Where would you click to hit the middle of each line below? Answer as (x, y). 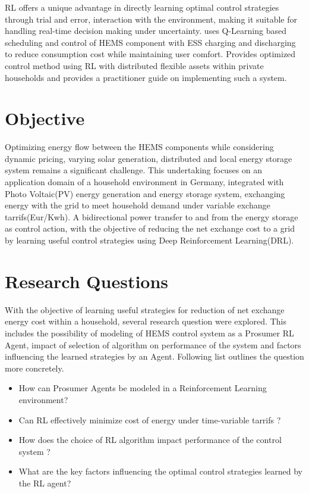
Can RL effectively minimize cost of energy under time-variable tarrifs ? (150, 419)
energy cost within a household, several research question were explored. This (146, 321)
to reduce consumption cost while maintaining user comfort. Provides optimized (150, 54)
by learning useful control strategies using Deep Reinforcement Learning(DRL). (149, 240)
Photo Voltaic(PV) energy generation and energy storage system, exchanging (145, 193)
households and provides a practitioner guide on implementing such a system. (146, 77)
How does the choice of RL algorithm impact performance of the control (150, 440)
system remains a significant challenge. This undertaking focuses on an (134, 170)
